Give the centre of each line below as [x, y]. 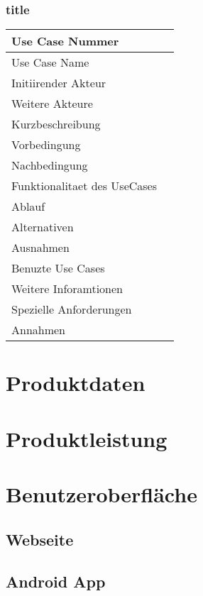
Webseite [40, 539]
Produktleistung [87, 438]
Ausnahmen [40, 248]
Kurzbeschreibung [56, 124]
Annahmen [39, 330]
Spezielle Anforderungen [72, 309]
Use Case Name [50, 62]
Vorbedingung [46, 145]
